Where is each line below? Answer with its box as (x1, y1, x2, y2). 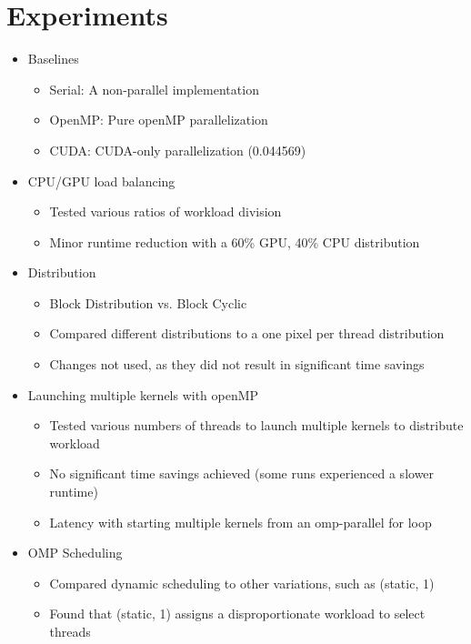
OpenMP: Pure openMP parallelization (49, 110, 268, 129)
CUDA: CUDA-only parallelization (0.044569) (49, 140, 306, 159)
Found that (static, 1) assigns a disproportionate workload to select (49, 604, 426, 623)
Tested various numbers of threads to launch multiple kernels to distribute (49, 416, 464, 435)
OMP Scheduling (27, 543, 123, 562)
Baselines (27, 49, 79, 68)
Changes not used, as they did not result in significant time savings (49, 355, 425, 374)
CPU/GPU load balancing (27, 171, 175, 190)
